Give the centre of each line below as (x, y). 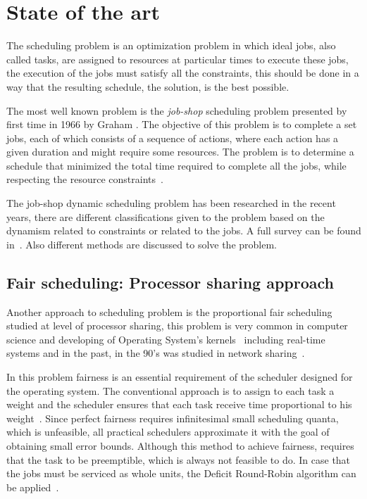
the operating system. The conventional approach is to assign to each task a (170, 390)
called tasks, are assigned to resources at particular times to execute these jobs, (178, 59)
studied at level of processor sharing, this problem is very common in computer (177, 326)
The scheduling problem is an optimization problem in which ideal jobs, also (171, 45)
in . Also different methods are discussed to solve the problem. (142, 244)
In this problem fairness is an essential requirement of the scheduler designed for (180, 377)
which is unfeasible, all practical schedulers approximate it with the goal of (168, 432)
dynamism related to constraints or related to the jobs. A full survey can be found (184, 230)
